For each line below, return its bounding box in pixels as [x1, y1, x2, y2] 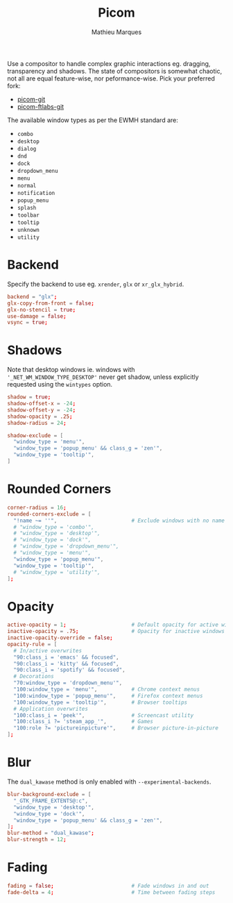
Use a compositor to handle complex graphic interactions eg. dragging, [7, 59, 211, 67]
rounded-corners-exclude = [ [7, 510, 92, 518]
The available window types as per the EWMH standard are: [7, 116, 178, 124]
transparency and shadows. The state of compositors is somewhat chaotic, [7, 67, 223, 75]
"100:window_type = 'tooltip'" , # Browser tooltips [13, 699, 188, 706]
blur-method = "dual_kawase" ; [7, 829, 95, 837]
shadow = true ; [7, 394, 51, 400]
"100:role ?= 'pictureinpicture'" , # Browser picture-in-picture [13, 725, 218, 732]
